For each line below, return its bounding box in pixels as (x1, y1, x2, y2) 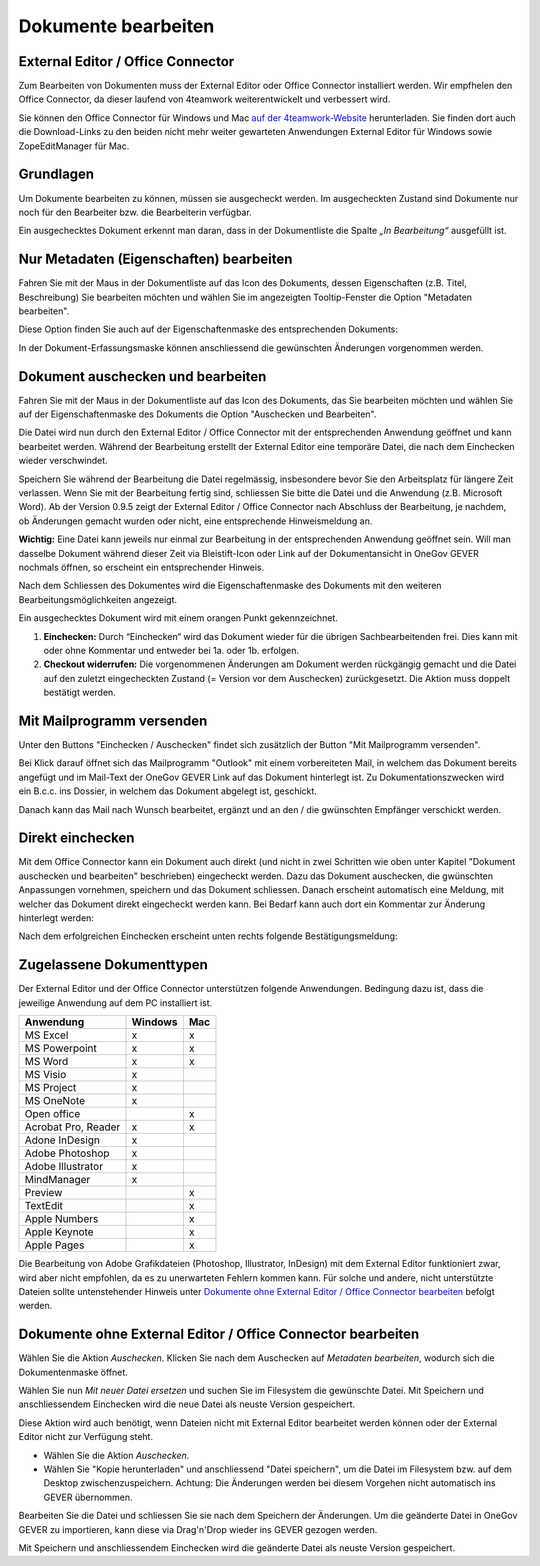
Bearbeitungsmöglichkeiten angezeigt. (18, 593, 178, 605)
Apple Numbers (24, 1212, 99, 1226)
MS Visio (24, 1068, 67, 1082)
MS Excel (24, 1028, 69, 1042)
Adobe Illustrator (24, 1160, 104, 1174)
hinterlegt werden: (18, 912, 95, 924)
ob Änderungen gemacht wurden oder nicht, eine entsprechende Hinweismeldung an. (18, 515, 373, 527)
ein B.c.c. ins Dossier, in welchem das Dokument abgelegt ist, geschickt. (18, 785, 317, 797)
